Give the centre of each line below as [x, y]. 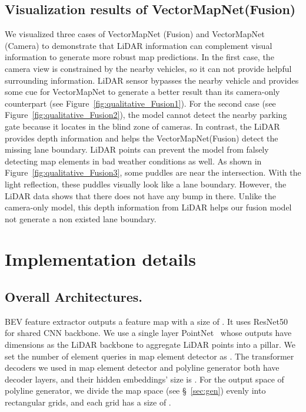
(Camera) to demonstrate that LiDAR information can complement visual [139, 45]
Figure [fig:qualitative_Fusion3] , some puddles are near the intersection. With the [153, 172]
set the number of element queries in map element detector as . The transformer [149, 356]
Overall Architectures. [74, 297]
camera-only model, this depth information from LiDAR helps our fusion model [148, 207]
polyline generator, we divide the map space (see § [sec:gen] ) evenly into [135, 390]
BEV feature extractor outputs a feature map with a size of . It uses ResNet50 [146, 321]
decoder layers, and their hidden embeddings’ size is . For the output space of [144, 379]
